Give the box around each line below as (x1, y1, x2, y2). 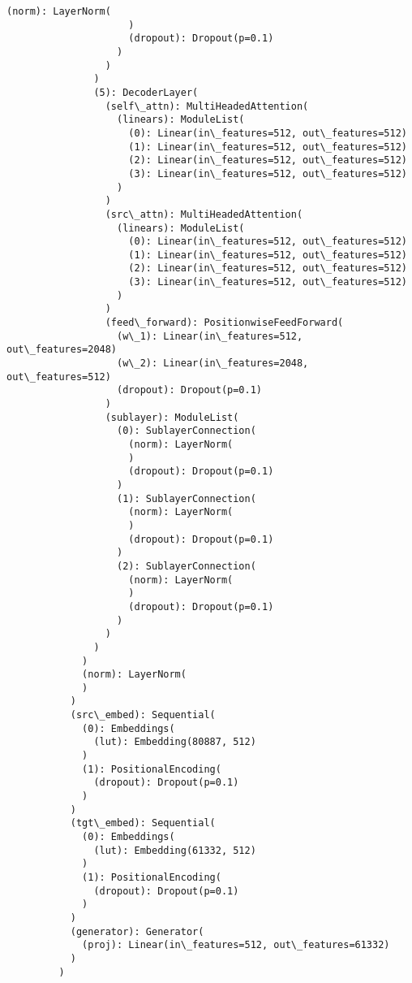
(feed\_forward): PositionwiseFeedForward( (105, 317, 344, 329)
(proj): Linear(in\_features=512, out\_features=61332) (82, 939, 390, 951)
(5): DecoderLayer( (93, 86, 199, 98)
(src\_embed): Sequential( (70, 709, 216, 721)
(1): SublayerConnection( (117, 492, 256, 504)
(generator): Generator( (70, 925, 204, 938)
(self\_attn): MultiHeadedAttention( (105, 100, 309, 112)
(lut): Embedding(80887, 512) (93, 736, 256, 748)
